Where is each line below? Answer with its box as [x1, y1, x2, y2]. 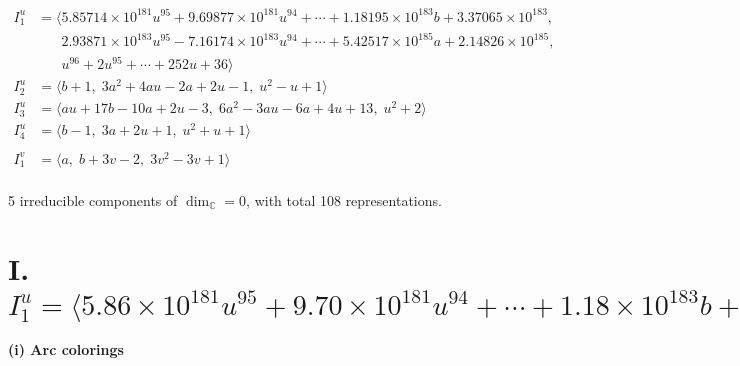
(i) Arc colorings [8, 339, 124, 360]
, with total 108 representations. [246, 189, 442, 210]
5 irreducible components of [8, 189, 178, 210]
